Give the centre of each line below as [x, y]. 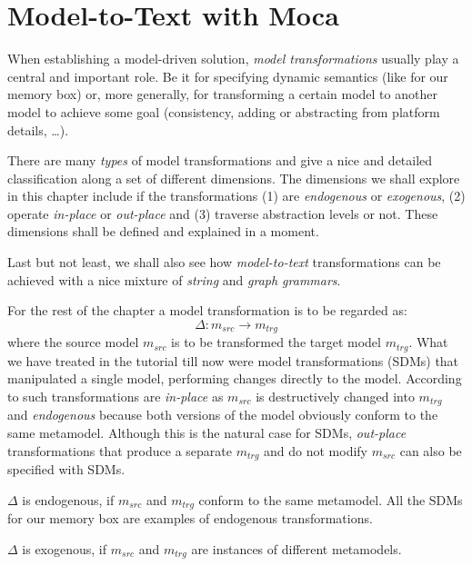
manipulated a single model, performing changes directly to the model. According [235, 378]
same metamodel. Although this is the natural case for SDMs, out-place [207, 432]
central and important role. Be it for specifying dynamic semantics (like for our [228, 76]
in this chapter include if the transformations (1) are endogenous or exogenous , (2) [236, 196]
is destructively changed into [335, 396]
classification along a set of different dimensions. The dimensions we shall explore [234, 178]
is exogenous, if [65, 548]
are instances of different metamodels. [296, 548]
